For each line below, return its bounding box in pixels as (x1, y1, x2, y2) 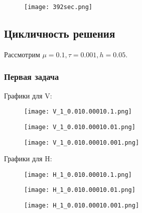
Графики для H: (4, 153, 52, 164)
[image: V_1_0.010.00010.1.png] (24, 108, 132, 116)
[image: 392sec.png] (24, 4, 93, 11)
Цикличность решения (4, 26, 115, 41)
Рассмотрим (4, 49, 40, 59)
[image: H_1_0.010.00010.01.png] (24, 186, 135, 194)
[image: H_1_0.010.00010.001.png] (24, 202, 139, 209)
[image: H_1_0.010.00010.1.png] (24, 171, 132, 178)
